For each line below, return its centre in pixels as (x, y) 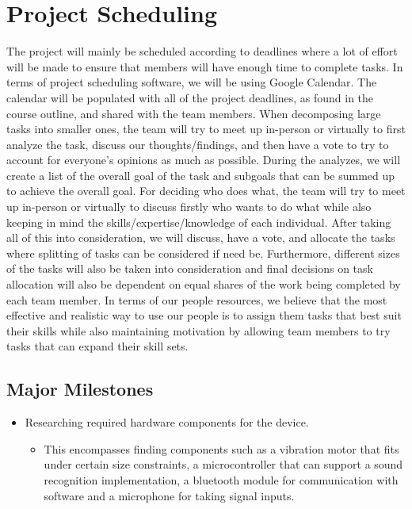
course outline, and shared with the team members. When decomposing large (194, 113)
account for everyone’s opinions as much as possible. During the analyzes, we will (204, 160)
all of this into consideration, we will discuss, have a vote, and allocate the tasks (201, 237)
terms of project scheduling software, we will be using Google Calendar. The (192, 82)
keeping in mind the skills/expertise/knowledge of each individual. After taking (199, 222)
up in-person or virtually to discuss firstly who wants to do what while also (189, 207)
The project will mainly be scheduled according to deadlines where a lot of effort (202, 51)
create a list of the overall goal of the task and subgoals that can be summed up (201, 175)
